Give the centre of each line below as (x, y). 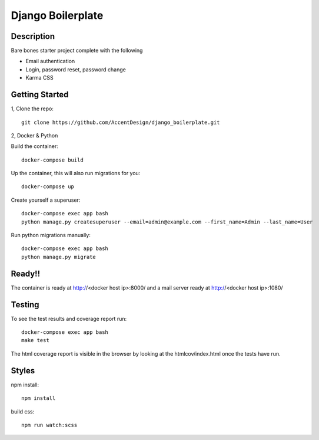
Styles (23, 371)
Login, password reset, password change (76, 69)
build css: (23, 411)
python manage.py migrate (59, 257)
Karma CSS (40, 78)
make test (35, 340)
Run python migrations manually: (51, 235)
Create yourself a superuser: (46, 200)
